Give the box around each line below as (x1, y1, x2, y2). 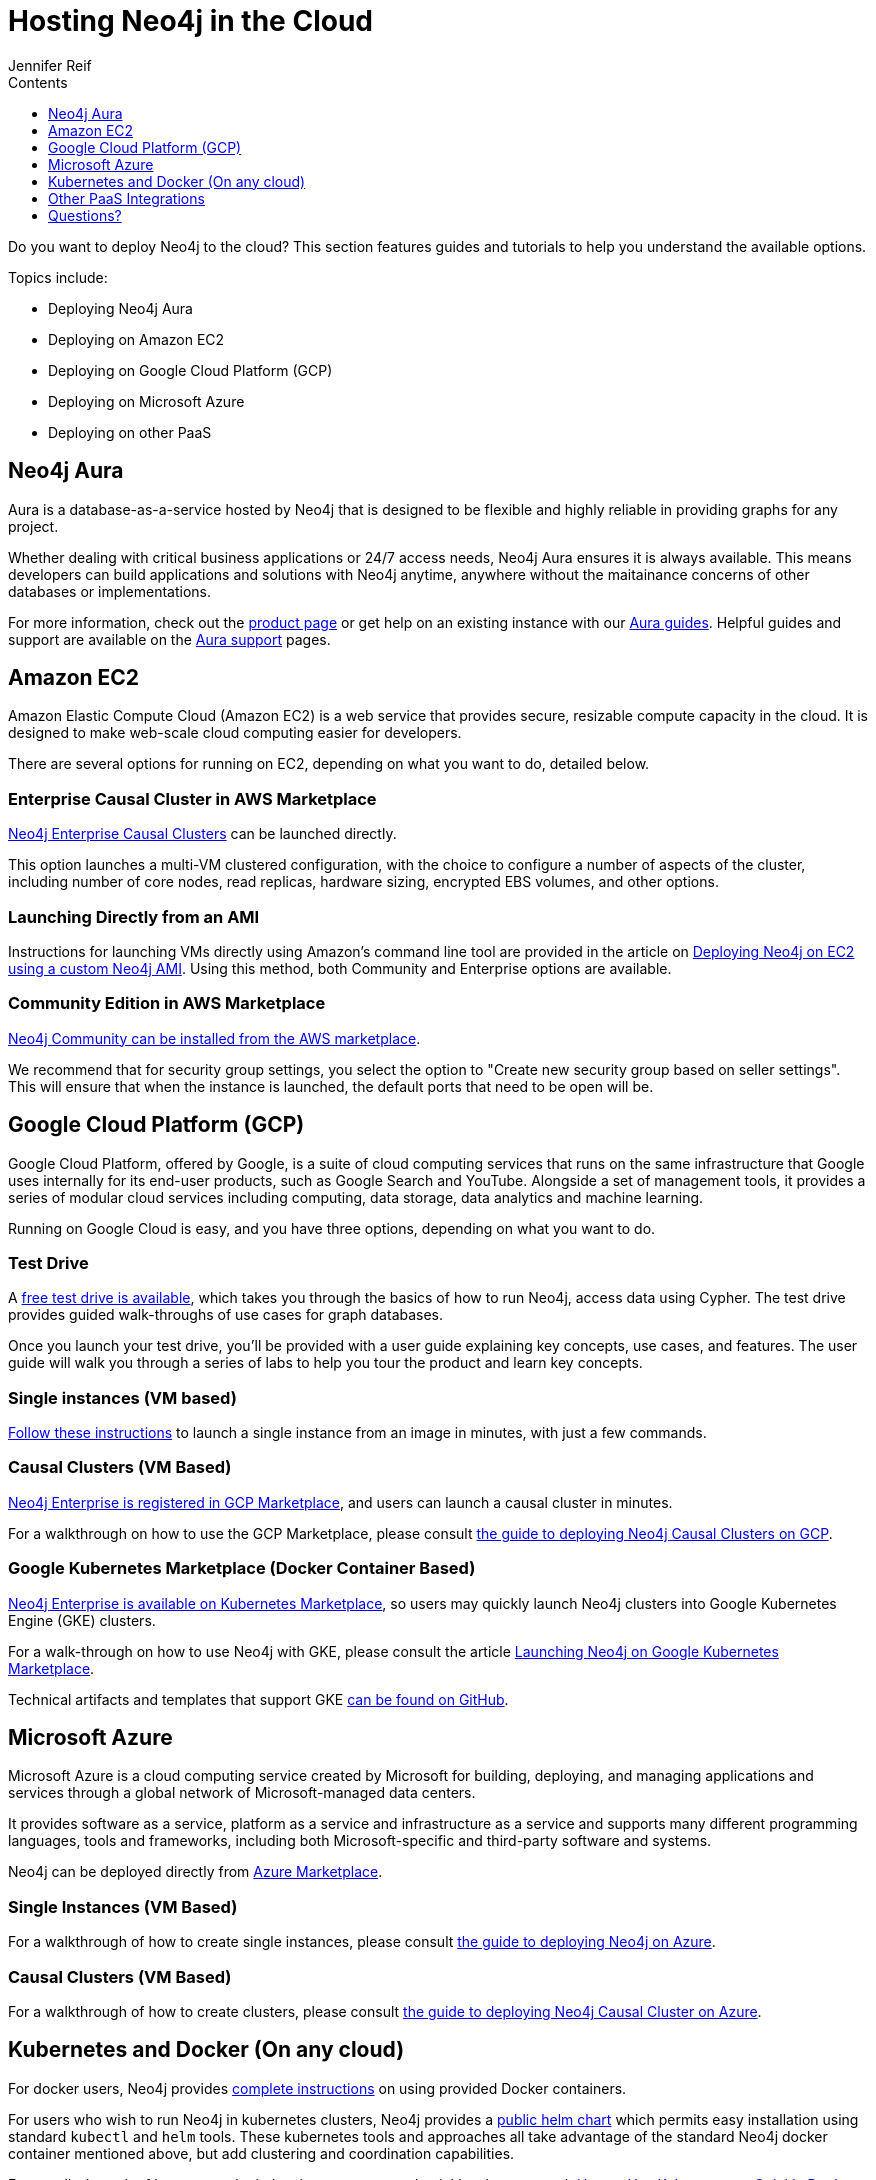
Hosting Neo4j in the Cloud (8, 4, 373, 38)
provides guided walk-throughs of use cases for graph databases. (8, 1306, 444, 1324)
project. (8, 517, 59, 535)
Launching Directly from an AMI (8, 906, 260, 927)
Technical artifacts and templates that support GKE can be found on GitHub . (8, 1690, 509, 1708)
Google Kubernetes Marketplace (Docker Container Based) (8, 1558, 476, 1579)
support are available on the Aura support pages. (8, 630, 331, 648)
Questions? (48, 206, 122, 224)
